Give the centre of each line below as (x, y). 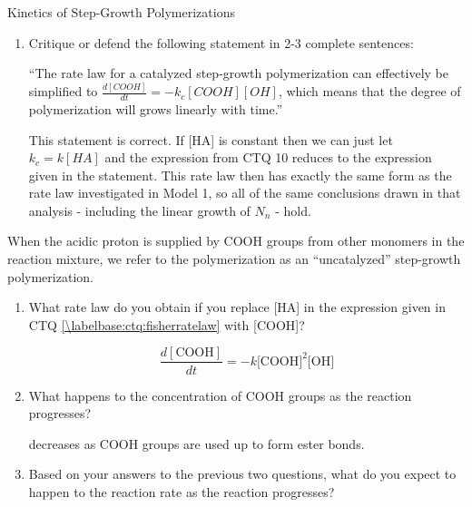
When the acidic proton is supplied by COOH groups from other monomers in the (236, 241)
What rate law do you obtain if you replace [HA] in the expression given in (237, 307)
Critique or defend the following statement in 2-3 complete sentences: (221, 42)
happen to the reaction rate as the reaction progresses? (182, 491)
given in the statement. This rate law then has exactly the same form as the (240, 175)
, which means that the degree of (369, 91)
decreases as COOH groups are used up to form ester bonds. (197, 443)
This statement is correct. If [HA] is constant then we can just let (211, 139)
